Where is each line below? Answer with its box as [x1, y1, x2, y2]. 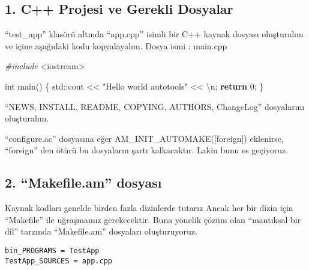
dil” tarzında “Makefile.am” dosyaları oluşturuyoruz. [5, 225, 197, 238]
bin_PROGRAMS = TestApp [5, 246, 100, 255]
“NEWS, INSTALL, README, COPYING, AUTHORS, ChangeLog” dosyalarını [5, 100, 305, 112]
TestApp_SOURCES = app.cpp [5, 256, 112, 265]
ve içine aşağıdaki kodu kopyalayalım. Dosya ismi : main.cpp [5, 39, 227, 52]
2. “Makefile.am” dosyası [5, 173, 162, 192]
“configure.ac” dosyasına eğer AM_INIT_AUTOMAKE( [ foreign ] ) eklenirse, [5, 132, 284, 144]
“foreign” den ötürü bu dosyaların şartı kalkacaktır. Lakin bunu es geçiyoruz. [5, 144, 289, 156]
